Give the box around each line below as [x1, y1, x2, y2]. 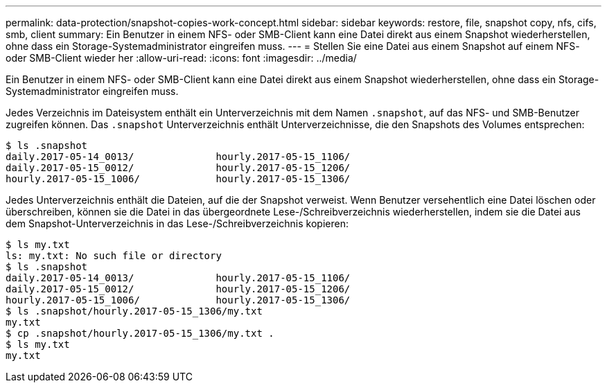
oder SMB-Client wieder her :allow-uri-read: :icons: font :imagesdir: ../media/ [6, 52, 357, 64]
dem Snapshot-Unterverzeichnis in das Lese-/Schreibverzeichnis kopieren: [6, 218, 349, 229]
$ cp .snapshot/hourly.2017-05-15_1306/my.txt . [6, 328, 274, 339]
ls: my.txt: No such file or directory [6, 250, 222, 261]
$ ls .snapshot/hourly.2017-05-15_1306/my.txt [6, 306, 263, 317]
